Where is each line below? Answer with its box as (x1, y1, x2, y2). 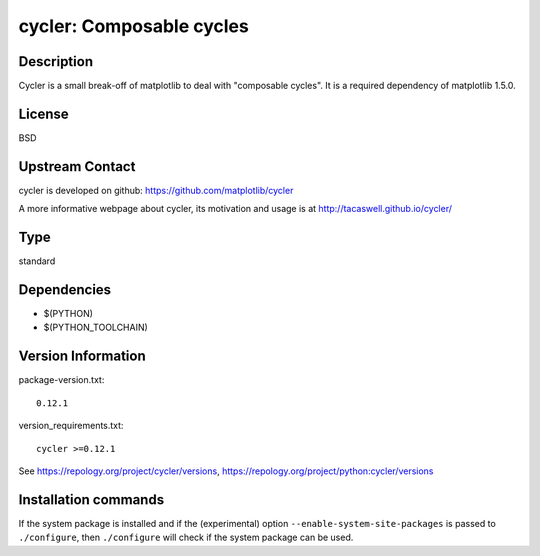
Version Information (18, 348, 146, 365)
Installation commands (18, 491, 165, 508)
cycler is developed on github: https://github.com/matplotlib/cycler (18, 184, 294, 196)
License (18, 105, 69, 122)
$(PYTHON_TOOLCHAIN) (43, 321, 149, 334)
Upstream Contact (18, 158, 136, 175)
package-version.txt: (18, 374, 105, 386)
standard (18, 255, 56, 267)
